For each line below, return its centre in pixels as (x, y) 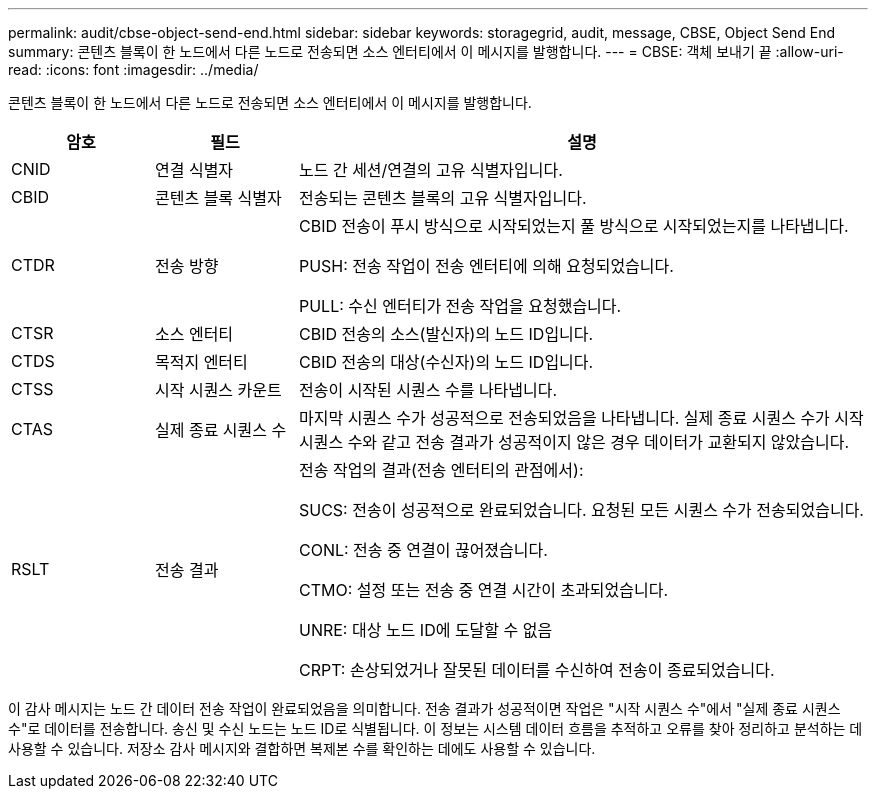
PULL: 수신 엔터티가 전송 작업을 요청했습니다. (460, 306)
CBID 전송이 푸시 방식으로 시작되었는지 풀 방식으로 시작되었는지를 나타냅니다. (573, 226)
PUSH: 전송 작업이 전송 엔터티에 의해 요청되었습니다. (486, 266)
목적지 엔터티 (201, 362)
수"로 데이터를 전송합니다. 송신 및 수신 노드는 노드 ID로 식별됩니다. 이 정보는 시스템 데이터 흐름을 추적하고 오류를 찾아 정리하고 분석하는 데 (435, 728)
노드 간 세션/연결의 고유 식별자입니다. (430, 170)
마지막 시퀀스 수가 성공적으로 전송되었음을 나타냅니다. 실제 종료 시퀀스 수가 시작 (581, 418)
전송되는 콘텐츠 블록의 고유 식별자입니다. (442, 198)
